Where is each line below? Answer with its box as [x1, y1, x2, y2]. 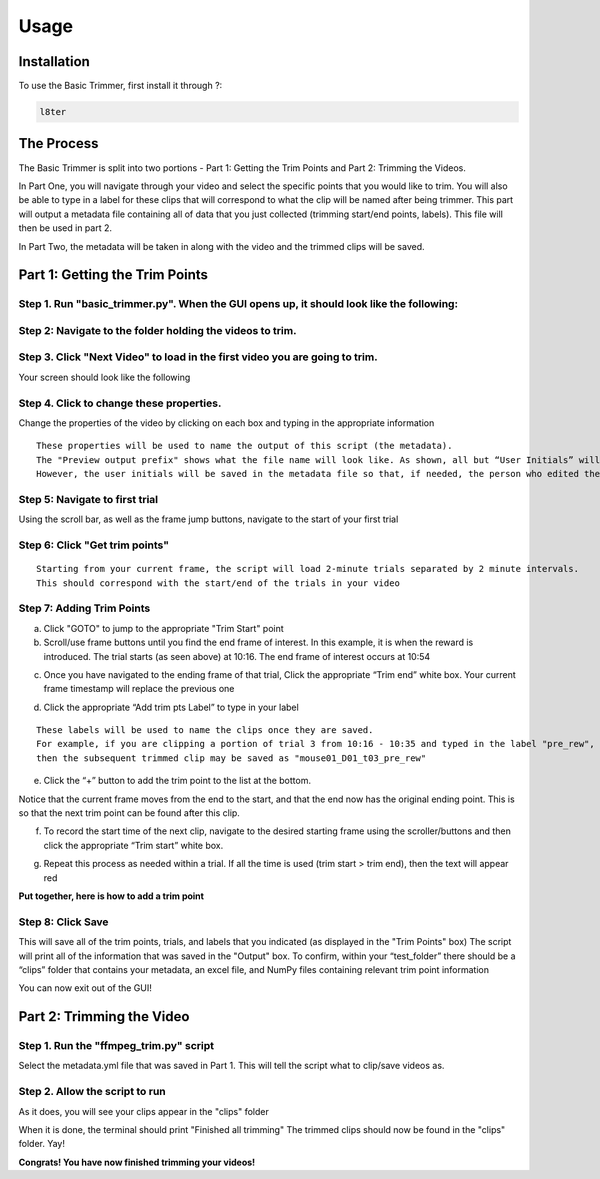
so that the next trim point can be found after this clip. [18, 807, 240, 819]
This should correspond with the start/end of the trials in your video [36, 577, 400, 589]
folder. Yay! [18, 1138, 65, 1150]
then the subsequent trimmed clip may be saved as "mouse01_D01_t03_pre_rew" [36, 752, 427, 764]
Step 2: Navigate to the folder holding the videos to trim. [18, 323, 297, 337]
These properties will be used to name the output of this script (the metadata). [36, 440, 453, 452]
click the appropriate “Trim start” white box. [43, 839, 224, 851]
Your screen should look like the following [18, 371, 191, 383]
